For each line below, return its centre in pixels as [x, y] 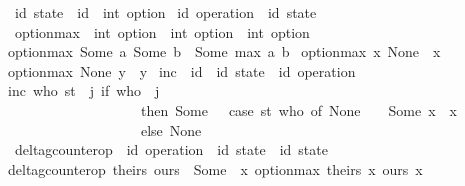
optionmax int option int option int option [162, 31]
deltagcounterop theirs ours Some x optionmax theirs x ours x [215, 168]
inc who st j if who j [84, 90]
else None [171, 129]
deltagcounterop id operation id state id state [171, 149]
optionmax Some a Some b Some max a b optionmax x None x [224, 51]
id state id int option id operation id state [165, 12]
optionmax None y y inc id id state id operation [182, 70]
